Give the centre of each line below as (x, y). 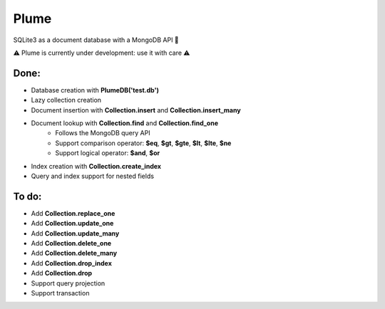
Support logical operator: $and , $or (108, 153)
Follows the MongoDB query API (103, 133)
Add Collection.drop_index (71, 263)
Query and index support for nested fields (93, 176)
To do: (27, 196)
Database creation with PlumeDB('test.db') (95, 90)
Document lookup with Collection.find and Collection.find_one (125, 123)
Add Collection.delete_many (74, 253)
